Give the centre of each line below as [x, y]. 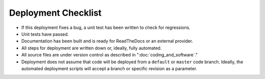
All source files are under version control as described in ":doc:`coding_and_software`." [110, 55]
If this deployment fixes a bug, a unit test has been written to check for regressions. [106, 27]
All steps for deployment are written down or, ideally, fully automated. [92, 48]
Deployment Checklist [55, 13]
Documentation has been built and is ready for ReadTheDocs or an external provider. [107, 41]
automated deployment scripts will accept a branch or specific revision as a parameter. [109, 68]
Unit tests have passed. [45, 34]
